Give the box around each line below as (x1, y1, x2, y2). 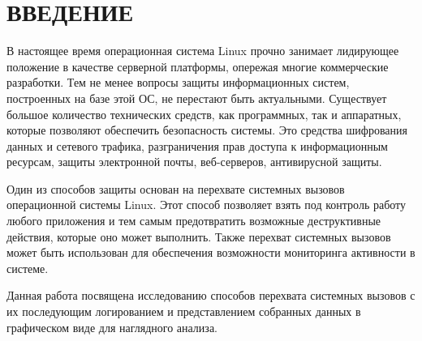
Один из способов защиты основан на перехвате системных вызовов (6, 180, 345, 197)
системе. (6, 259, 49, 276)
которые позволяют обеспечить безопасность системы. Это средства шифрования (6, 121, 407, 139)
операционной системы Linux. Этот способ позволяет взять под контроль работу (6, 196, 407, 213)
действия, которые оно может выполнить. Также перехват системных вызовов (6, 228, 391, 245)
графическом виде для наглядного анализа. (6, 318, 217, 335)
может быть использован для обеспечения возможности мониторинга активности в (6, 244, 416, 261)
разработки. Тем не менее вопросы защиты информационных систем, (6, 74, 350, 91)
